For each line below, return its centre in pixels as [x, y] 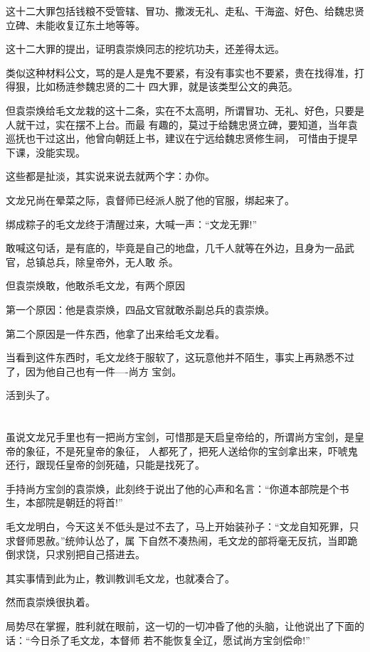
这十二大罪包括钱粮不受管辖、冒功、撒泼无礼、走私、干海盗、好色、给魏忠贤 [185, 11]
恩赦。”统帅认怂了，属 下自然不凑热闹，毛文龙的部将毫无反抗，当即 [191, 540]
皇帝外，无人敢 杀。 [132, 261]
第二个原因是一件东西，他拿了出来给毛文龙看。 [115, 333]
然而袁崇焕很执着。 [51, 602]
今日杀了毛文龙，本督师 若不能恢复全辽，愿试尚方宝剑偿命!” [170, 640]
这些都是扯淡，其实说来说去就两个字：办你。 [110, 176]
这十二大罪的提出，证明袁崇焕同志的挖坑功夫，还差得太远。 [145, 49]
